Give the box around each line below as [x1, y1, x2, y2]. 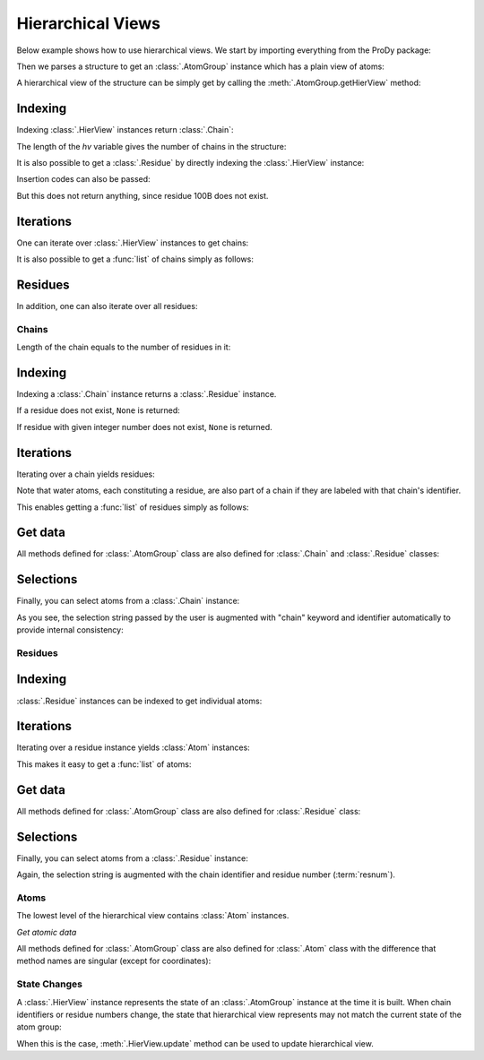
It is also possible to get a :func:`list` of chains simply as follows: [16, 254, 255, 264]
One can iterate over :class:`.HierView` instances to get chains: [16, 237, 249, 248]
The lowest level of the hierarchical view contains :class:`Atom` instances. [16, 910, 290, 921]
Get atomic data [16, 926, 77, 937]
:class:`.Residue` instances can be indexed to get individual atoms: [16, 695, 263, 706]
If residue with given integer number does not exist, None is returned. [16, 421, 272, 432]
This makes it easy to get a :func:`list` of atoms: [16, 758, 192, 770]
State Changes [16, 978, 82, 990]
